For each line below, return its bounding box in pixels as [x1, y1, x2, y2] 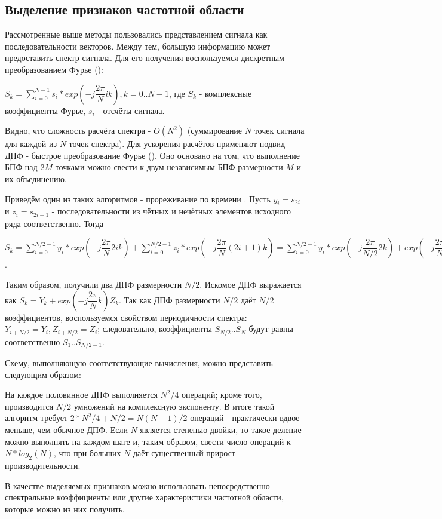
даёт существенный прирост [133, 447, 235, 459]
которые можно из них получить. [5, 502, 125, 515]
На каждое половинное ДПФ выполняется [5, 388, 158, 401]
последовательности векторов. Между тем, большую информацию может [5, 39, 271, 52]
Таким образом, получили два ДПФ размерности [5, 278, 182, 290]
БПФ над [5, 161, 38, 173]
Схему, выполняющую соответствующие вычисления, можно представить [5, 357, 273, 369]
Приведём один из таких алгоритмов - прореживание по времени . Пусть [5, 192, 271, 205]
